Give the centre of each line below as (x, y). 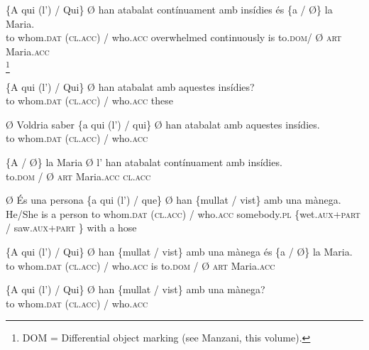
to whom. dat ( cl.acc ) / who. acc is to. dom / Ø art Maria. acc (141, 265)
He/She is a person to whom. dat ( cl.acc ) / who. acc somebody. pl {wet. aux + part (183, 213)
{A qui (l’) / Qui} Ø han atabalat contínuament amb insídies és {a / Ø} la (169, 9)
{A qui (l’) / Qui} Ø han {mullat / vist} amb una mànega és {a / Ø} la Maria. (179, 252)
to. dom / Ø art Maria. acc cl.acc (78, 176)
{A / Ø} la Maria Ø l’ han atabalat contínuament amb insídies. (144, 162)
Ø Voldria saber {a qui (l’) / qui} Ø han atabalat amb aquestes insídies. (163, 124)
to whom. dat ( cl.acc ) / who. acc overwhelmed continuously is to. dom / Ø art (174, 37)
